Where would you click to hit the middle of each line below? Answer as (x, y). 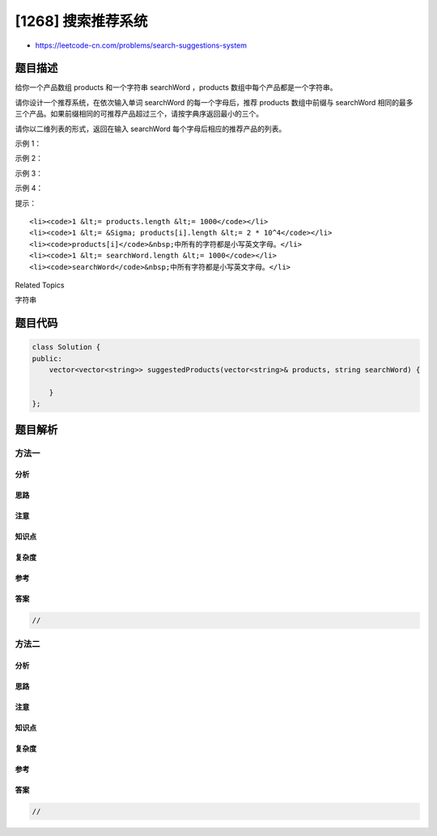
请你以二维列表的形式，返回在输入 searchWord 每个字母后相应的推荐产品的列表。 (151, 129)
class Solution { (66, 347)
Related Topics (40, 285)
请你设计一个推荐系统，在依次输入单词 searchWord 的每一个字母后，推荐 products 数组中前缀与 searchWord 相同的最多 (214, 102)
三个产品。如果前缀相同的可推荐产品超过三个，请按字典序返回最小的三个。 (139, 114)
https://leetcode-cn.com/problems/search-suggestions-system (141, 45)
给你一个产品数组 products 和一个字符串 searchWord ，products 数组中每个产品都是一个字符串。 (176, 87)
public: (47, 359)
